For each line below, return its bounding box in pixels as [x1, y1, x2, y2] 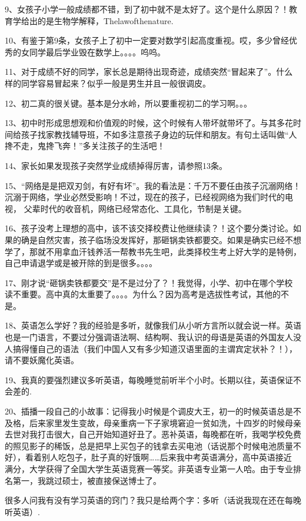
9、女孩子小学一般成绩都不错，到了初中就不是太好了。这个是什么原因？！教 [5, 3, 297, 15]
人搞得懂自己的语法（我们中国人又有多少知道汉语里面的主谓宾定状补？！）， [5, 342, 297, 354]
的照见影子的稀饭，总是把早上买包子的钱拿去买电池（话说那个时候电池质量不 [5, 439, 301, 452]
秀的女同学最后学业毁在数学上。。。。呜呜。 [5, 45, 165, 58]
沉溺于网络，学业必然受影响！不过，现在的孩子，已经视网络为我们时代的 [5, 191, 285, 203]
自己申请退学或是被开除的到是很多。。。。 [5, 257, 157, 269]
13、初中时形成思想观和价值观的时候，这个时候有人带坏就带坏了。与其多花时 [5, 117, 301, 129]
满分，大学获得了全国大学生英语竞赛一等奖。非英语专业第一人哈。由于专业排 [5, 463, 301, 474]
